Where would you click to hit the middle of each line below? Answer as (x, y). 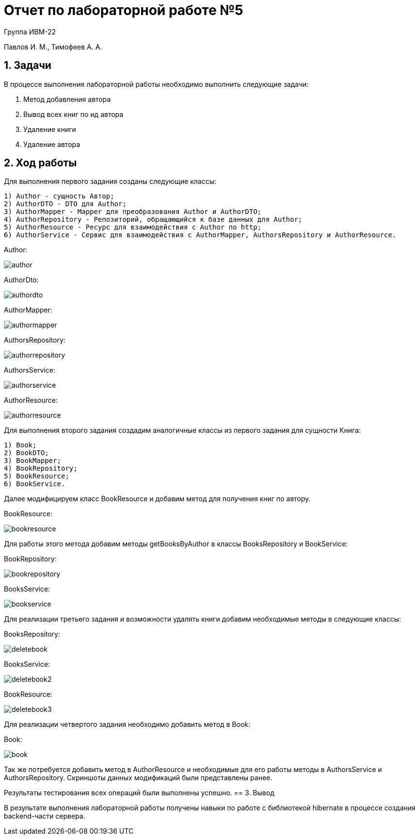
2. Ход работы (40, 163)
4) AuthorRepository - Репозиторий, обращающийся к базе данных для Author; (153, 220)
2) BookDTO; (26, 453)
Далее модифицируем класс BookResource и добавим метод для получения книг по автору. (157, 499)
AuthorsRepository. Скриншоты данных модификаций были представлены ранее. (138, 778)
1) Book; (20, 445)
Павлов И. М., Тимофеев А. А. (53, 47)
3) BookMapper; (33, 461)
